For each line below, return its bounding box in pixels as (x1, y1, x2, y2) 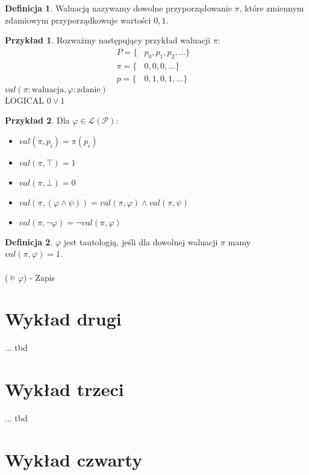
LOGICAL (5, 93, 45, 106)
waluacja (31, 85, 64, 94)
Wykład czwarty (5, 447, 143, 471)
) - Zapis (23, 271, 55, 283)
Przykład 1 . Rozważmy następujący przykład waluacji (5, 34, 211, 46)
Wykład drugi (5, 306, 122, 331)
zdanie (76, 85, 101, 94)
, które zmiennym (239, 2, 304, 14)
